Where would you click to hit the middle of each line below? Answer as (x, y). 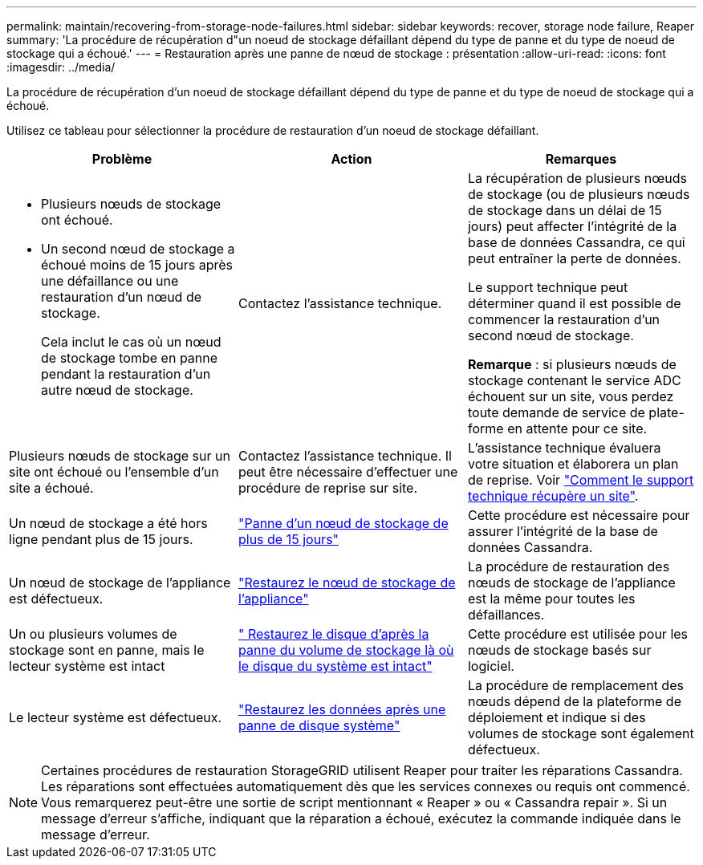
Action (351, 159)
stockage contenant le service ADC (574, 380)
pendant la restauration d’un (126, 374)
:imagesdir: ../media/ (61, 67)
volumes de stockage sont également (581, 733)
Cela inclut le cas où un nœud (131, 342)
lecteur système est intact (87, 666)
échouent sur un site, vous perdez (571, 396)
